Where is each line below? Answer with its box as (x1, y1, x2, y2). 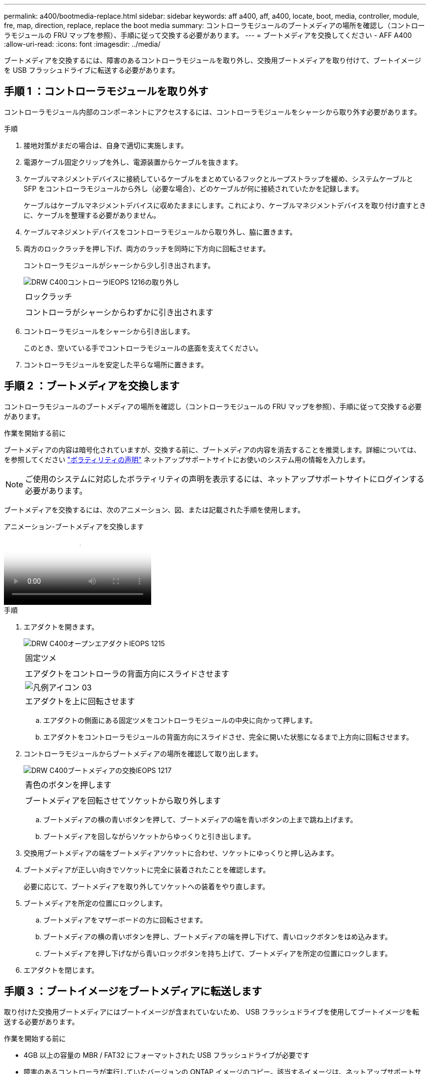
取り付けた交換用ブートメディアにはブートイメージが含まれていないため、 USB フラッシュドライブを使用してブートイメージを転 (4, 1007, 420, 1016)
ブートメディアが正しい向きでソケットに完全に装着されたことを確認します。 (24, 865, 270, 874)
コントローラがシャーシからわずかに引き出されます (25, 307, 214, 317)
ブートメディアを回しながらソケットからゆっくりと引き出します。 (43, 832, 255, 840)
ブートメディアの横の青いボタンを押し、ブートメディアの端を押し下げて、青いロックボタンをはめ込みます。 (43, 932, 392, 941)
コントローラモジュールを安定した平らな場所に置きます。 (24, 360, 208, 369)
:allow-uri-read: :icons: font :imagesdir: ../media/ (4, 40, 161, 48)
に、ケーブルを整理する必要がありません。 (24, 210, 161, 219)
